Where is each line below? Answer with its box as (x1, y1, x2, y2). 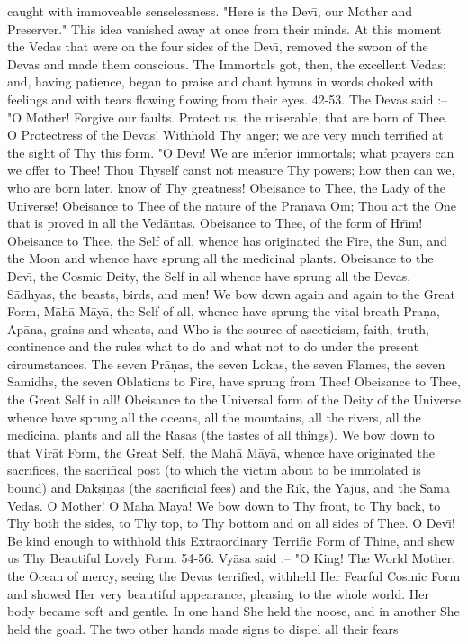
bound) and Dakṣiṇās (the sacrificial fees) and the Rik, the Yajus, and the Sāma (7, 478, 451, 497)
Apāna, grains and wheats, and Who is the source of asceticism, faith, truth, (7, 319, 429, 338)
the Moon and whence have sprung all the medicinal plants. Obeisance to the (7, 249, 434, 268)
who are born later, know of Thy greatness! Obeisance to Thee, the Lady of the (7, 177, 446, 196)
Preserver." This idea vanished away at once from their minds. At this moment (7, 19, 442, 38)
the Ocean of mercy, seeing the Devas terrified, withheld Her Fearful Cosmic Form (7, 567, 461, 585)
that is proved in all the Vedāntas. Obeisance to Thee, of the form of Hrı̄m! (7, 213, 423, 232)
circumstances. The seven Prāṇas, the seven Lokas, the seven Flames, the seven (7, 354, 445, 373)
